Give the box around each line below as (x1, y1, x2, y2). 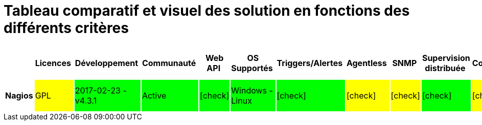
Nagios (5, 90, 33, 101)
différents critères (4, 19, 129, 37)
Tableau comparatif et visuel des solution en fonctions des (4, 2, 410, 19)
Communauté (142, 57, 196, 68)
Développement (75, 57, 139, 68)
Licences (35, 57, 71, 68)
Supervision (422, 52, 470, 63)
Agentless (346, 57, 387, 68)
